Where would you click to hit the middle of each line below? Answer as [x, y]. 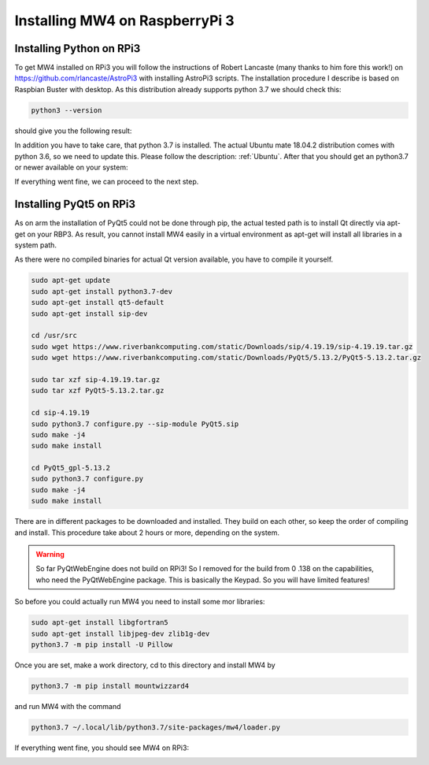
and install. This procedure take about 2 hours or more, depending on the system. [147, 533]
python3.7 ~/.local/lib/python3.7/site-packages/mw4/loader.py [156, 727]
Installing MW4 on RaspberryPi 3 [125, 20]
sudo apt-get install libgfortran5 [100, 623]
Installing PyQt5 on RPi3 [75, 204]
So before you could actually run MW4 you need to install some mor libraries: [140, 602]
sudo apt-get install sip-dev [89, 314]
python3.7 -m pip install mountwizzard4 [110, 686]
